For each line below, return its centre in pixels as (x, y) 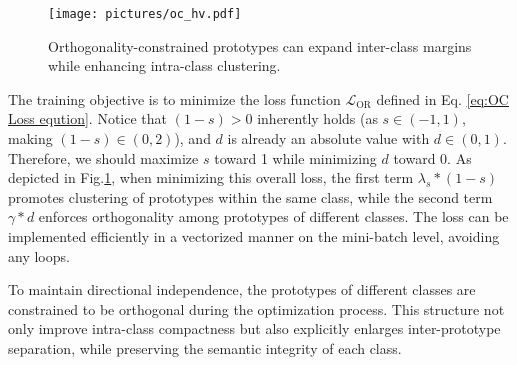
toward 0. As (432, 157)
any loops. (39, 255)
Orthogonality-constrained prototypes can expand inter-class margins (260, 45)
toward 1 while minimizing (295, 157)
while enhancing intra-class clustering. (164, 65)
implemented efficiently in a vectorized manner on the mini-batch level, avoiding (254, 236)
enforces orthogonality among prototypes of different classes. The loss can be (273, 216)
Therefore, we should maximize (103, 157)
